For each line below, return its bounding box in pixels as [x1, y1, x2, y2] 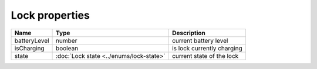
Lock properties [11, 9, 90, 22]
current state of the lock [172, 51, 239, 60]
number [56, 36, 77, 44]
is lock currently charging [172, 44, 243, 52]
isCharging [14, 44, 45, 52]
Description [172, 29, 205, 37]
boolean [56, 44, 79, 52]
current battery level [172, 36, 228, 44]
